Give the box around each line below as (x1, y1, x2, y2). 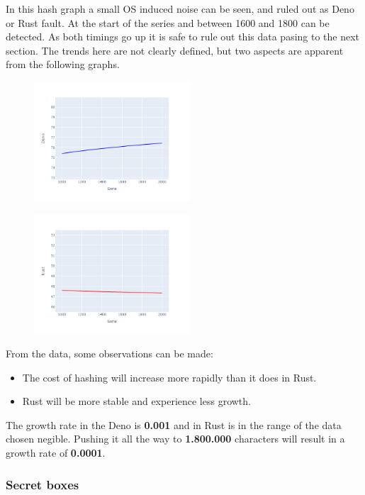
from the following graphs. (6, 57, 120, 72)
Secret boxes (6, 475, 79, 493)
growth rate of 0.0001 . (6, 445, 106, 460)
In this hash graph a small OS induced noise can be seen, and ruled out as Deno (6, 1, 354, 16)
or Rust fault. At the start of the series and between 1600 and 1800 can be (6, 15, 330, 30)
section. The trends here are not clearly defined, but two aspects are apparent (6, 43, 344, 57)
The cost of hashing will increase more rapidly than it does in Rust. (22, 369, 317, 384)
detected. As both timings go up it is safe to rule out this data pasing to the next (6, 29, 360, 44)
